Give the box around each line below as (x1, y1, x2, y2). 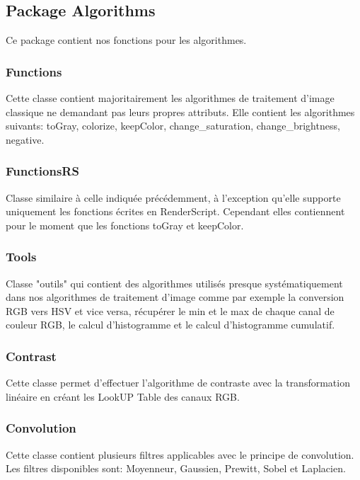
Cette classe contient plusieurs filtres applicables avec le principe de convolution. (6, 447, 354, 462)
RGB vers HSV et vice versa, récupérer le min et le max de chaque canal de (6, 303, 335, 318)
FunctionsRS (6, 162, 79, 180)
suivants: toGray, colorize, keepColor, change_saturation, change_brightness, (6, 118, 340, 133)
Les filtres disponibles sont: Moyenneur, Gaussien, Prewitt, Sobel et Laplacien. (6, 461, 346, 476)
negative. (6, 132, 45, 147)
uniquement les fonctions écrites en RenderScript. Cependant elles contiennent (6, 204, 345, 219)
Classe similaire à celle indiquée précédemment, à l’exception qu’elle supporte (6, 190, 341, 205)
